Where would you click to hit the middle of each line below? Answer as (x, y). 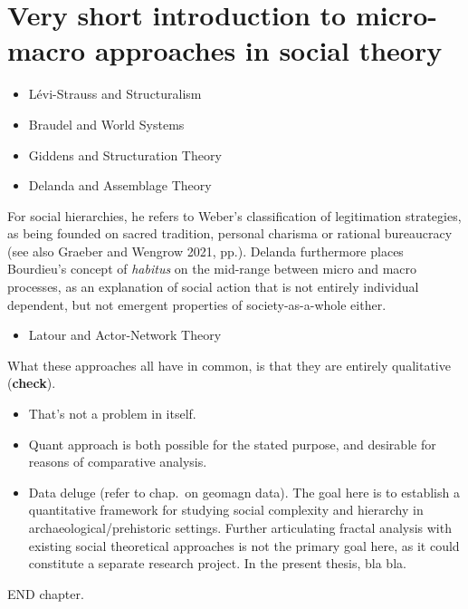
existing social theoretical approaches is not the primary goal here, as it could (244, 545)
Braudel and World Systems (106, 124)
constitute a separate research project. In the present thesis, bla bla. (217, 563)
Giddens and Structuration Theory (125, 155)
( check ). (32, 383)
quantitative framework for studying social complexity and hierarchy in (226, 510)
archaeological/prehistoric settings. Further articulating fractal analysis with (240, 527)
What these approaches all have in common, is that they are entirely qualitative (229, 365)
